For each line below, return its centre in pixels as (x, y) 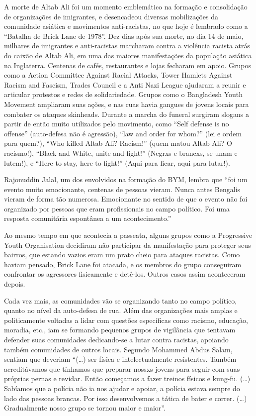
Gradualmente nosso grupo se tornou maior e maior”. (85, 408)
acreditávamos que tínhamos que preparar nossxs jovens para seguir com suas (122, 368)
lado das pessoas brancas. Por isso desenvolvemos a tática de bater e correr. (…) (126, 398)
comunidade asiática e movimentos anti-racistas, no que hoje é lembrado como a (126, 26)
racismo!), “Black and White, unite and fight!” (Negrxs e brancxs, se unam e (121, 153)
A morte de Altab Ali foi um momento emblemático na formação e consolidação (126, 6)
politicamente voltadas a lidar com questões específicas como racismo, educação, (126, 320)
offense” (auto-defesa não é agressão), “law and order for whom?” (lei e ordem (123, 133)
